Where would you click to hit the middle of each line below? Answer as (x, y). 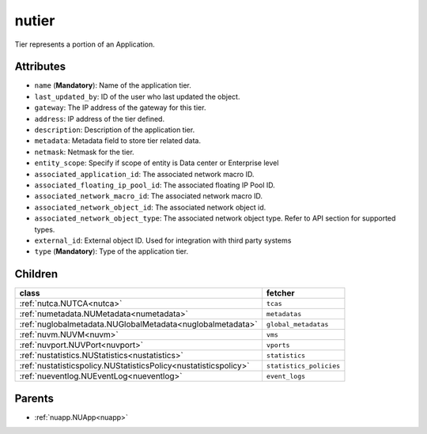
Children (36, 274)
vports (278, 345)
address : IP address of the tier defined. (100, 119)
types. (45, 229)
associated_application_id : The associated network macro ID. (144, 174)
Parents (34, 398)
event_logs (286, 376)
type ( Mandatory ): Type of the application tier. (111, 251)
